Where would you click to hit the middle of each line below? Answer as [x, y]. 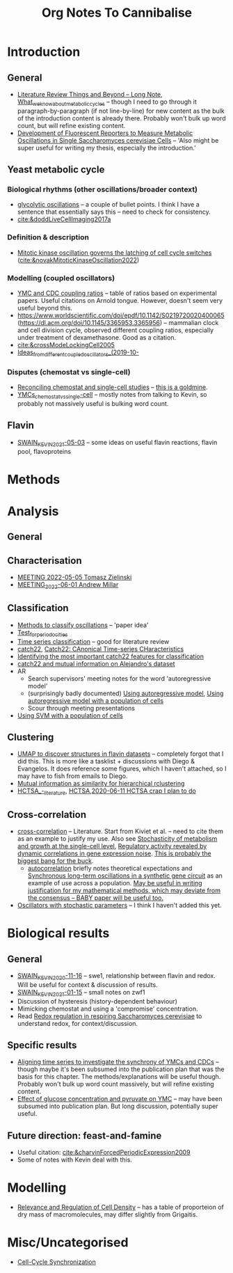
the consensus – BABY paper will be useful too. [96, 898]
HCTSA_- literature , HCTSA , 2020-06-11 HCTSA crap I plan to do [106, 792]
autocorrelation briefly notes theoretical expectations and [110, 868]
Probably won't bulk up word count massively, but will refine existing [115, 1084]
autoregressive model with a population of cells [96, 700]
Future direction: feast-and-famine [85, 1136]
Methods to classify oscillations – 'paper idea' [83, 625]
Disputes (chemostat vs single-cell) [69, 372]
